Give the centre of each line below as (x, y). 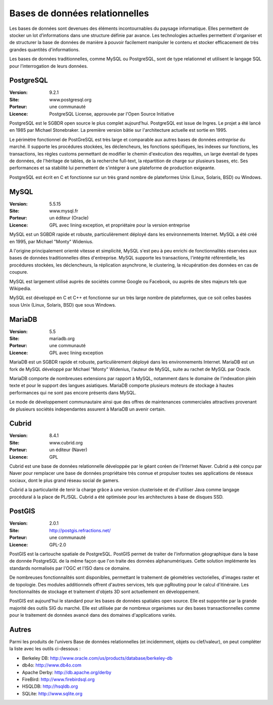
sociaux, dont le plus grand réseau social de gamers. (64, 480)
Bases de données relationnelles (79, 13)
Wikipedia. (20, 288)
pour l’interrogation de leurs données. (49, 66)
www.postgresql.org (71, 99)
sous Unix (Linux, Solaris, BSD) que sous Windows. (63, 305)
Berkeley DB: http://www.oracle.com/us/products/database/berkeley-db (97, 658)
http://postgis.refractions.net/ (80, 530)
